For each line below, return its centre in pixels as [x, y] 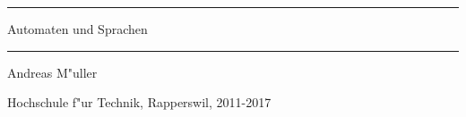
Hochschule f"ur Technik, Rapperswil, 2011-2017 [139, 102]
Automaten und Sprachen [78, 29]
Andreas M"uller [52, 72]
